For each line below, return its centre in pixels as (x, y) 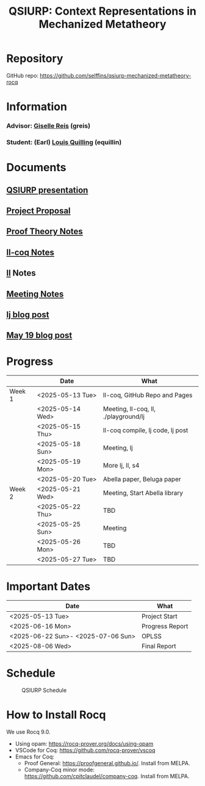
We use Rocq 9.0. (28, 732)
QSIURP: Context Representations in (103, 11)
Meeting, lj (118, 448)
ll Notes (21, 273)
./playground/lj (124, 417)
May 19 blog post (39, 335)
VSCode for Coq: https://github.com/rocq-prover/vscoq (85, 751)
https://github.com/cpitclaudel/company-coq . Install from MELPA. (107, 776)
